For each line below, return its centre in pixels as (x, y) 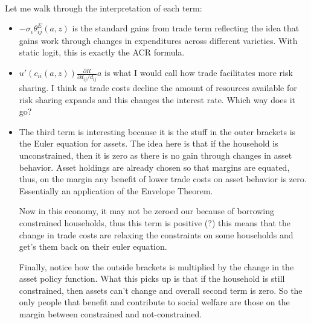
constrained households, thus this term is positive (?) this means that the (155, 222)
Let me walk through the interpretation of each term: (104, 8)
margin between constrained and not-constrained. (111, 314)
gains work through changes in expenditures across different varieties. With (158, 40)
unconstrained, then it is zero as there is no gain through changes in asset (155, 155)
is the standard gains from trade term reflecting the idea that (186, 28)
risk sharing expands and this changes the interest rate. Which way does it (157, 99)
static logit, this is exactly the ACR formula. (102, 52)
